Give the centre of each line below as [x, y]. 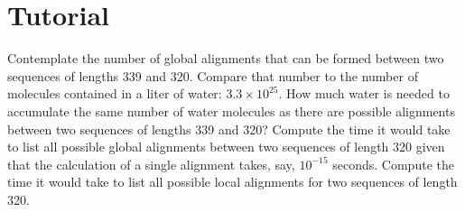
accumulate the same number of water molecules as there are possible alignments [231, 111]
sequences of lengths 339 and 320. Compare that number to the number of [213, 75]
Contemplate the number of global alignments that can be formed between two [226, 58]
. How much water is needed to [364, 93]
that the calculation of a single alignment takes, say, [151, 164]
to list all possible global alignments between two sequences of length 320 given [226, 147]
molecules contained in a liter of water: [115, 93]
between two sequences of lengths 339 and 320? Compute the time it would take [229, 129]
